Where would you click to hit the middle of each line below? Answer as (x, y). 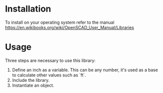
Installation (28, 9)
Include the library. (31, 80)
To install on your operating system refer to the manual (60, 22)
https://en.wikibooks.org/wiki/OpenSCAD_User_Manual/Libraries (70, 27)
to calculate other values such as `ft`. (49, 75)
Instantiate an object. (33, 85)
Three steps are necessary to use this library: (50, 60)
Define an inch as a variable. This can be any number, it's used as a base (85, 70)
